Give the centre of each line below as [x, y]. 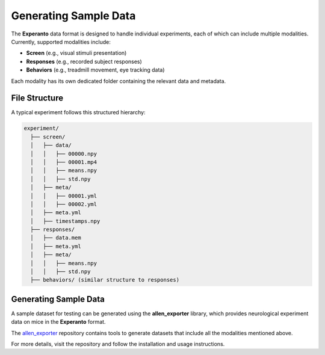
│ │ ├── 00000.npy [64, 154]
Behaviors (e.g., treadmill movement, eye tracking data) [95, 70]
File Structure [37, 98]
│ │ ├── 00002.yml [64, 204]
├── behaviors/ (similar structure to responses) [105, 280]
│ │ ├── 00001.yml [64, 196]
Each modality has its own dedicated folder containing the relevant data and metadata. [119, 81]
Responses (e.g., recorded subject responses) [84, 61]
